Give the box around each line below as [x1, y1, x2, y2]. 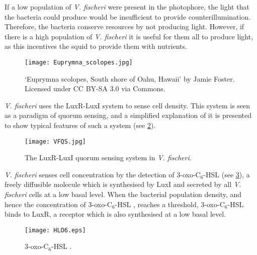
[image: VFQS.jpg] [25, 138, 86, 145]
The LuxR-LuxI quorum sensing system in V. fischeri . [25, 152, 192, 163]
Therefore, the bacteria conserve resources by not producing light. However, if [5, 21, 244, 32]
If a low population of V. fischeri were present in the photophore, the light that [5, 2, 249, 12]
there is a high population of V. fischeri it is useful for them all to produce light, [5, 31, 253, 41]
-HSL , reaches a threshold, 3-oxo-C [115, 199, 225, 209]
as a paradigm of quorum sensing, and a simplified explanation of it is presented [5, 110, 251, 120]
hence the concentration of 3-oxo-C [5, 199, 112, 209]
